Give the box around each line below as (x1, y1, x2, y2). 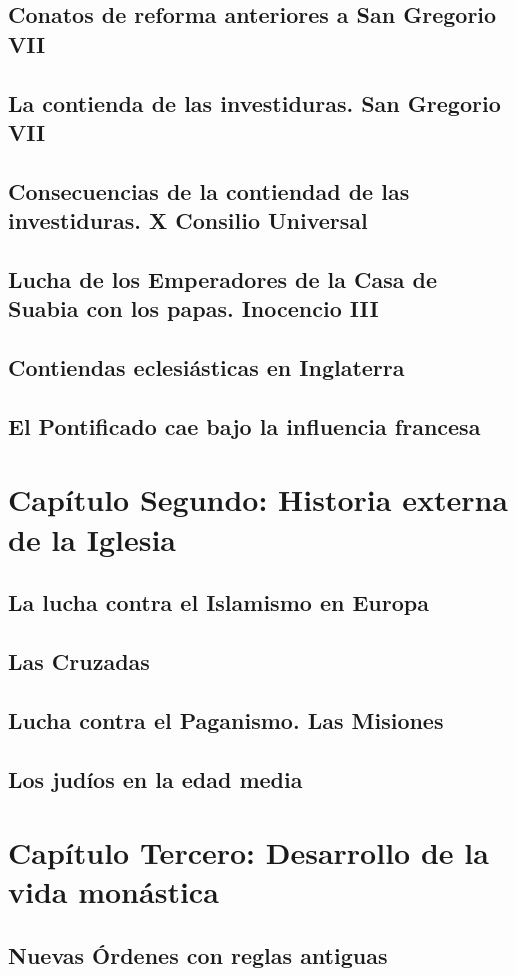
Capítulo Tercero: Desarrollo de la (8, 832, 489, 873)
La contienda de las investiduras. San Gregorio (8, 87, 501, 118)
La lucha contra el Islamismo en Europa (8, 587, 429, 618)
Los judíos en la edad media (8, 763, 303, 794)
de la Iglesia (8, 518, 176, 559)
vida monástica (8, 871, 219, 912)
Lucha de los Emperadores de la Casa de (8, 263, 438, 294)
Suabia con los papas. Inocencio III (8, 293, 379, 324)
